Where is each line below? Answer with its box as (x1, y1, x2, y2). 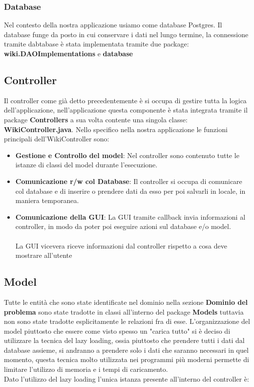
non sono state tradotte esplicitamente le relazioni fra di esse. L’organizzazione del (4, 316, 250, 326)
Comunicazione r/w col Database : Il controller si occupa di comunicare (15, 176, 242, 186)
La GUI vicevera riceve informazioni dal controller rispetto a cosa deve (15, 240, 227, 250)
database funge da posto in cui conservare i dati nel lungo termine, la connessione (4, 29, 249, 39)
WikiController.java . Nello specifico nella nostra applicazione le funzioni (4, 124, 228, 134)
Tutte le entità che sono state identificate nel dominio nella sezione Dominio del (4, 296, 248, 307)
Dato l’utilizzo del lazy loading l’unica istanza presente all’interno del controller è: (4, 373, 249, 384)
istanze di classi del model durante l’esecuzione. (15, 159, 158, 170)
